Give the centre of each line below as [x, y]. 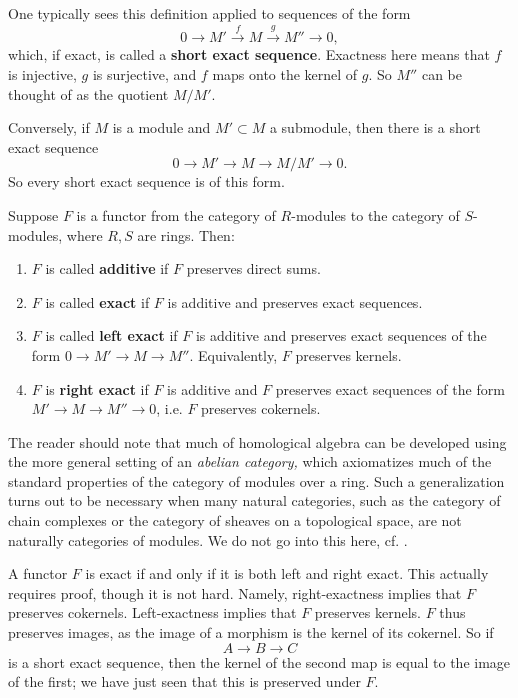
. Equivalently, [233, 354]
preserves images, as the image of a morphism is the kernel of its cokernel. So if [251, 632]
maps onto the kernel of [285, 73]
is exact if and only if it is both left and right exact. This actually [287, 573]
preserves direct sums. [253, 268]
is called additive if [107, 268]
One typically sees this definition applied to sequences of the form [209, 13]
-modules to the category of [375, 214]
